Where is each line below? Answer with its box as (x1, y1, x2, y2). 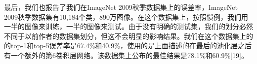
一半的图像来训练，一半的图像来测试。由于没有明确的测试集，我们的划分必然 (4, 21, 253, 32)
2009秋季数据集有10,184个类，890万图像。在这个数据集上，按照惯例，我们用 (4, 11, 248, 22)
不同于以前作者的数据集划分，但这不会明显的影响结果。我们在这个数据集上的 (4, 31, 253, 41)
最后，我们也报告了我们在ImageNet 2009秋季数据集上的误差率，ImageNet (4, 2, 238, 12)
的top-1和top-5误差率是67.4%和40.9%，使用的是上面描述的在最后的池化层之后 (4, 40, 252, 51)
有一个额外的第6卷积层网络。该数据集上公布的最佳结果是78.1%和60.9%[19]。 (4, 50, 248, 60)
